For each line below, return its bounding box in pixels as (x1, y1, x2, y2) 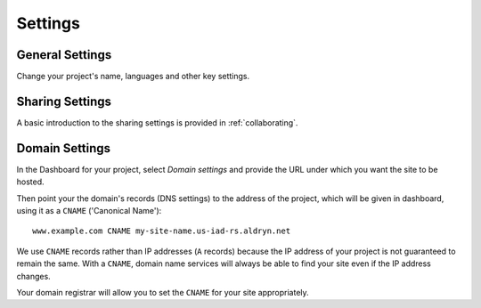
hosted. (16, 176, 45, 187)
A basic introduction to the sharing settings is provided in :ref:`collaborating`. (16, 117, 298, 128)
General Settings (16, 47, 112, 62)
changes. (16, 271, 51, 281)
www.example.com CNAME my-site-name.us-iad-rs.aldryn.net (32, 226, 291, 236)
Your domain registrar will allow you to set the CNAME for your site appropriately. (16, 288, 309, 297)
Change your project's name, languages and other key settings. (16, 71, 250, 82)
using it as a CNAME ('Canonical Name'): (16, 206, 162, 216)
